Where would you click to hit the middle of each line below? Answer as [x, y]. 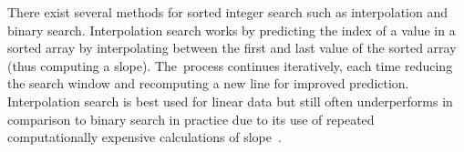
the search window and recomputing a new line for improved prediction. [208, 83]
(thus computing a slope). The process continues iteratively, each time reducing [230, 65]
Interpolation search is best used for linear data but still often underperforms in [230, 101]
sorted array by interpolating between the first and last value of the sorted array [232, 48]
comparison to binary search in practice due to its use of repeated [191, 119]
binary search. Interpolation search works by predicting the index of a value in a [232, 30]
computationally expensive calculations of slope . [144, 137]
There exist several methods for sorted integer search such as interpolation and [227, 12]
